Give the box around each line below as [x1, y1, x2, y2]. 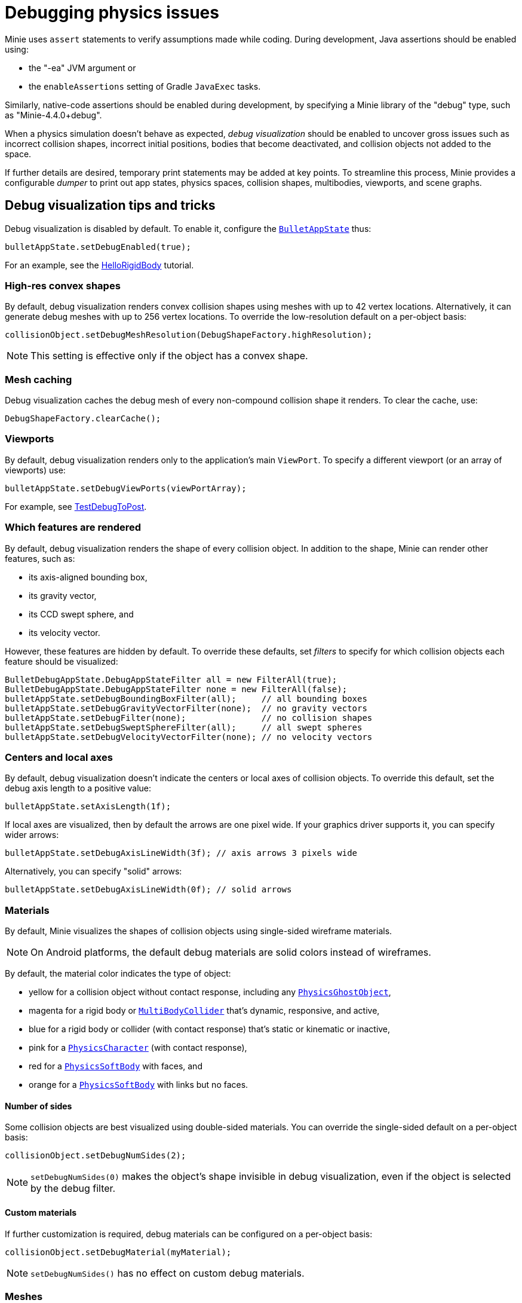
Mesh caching [5, 373, 72, 386]
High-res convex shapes [5, 279, 121, 292]
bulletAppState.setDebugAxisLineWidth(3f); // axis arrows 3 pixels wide [5, 848, 358, 858]
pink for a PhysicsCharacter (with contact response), [29, 1042, 247, 1053]
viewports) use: [5, 464, 66, 475]
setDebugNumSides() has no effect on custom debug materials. [30, 1267, 305, 1279]
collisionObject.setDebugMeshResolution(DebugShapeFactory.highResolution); [5, 330, 373, 340]
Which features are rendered [5, 521, 142, 534]
